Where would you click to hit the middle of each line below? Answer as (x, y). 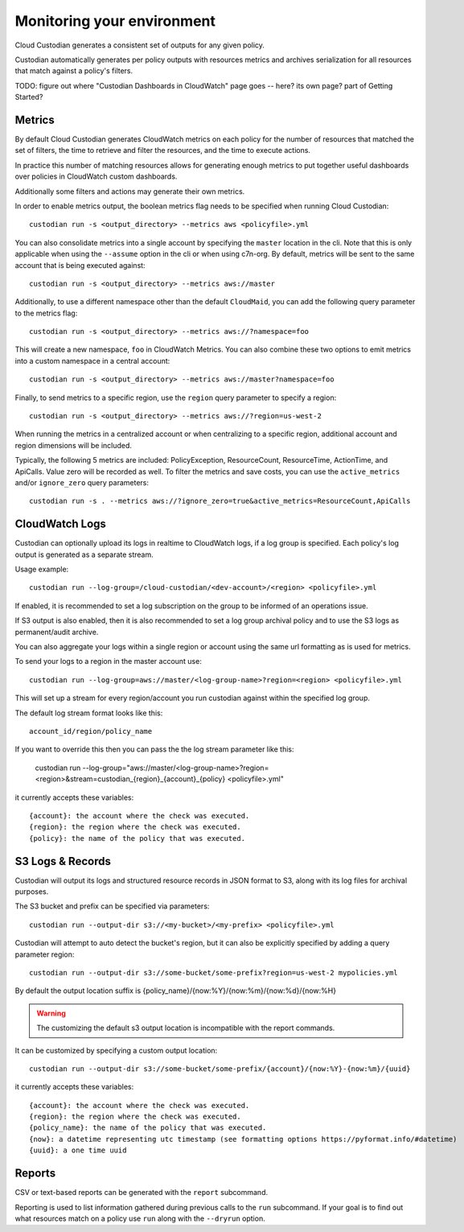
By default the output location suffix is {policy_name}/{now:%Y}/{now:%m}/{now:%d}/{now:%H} (176, 991)
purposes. (32, 892)
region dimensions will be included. (74, 445)
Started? (29, 97)
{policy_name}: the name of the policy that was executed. (148, 1128)
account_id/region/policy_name (91, 731)
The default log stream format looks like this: (89, 713)
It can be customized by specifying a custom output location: (116, 1050)
